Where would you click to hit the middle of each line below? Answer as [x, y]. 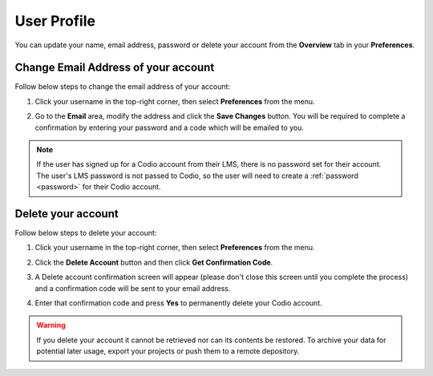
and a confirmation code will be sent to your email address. [133, 288]
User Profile [55, 21]
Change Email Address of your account [115, 68]
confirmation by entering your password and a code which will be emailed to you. [170, 127]
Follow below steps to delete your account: [86, 233]
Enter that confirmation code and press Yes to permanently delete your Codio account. [178, 303]
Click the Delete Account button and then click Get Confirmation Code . [154, 262]
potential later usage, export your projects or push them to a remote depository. [168, 351]
